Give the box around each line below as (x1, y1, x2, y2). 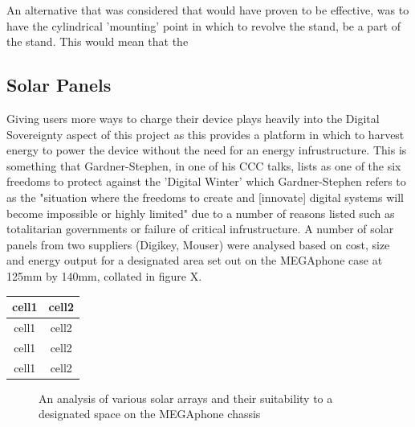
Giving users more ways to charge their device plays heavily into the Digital (6, 109, 380, 126)
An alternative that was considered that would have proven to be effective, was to (6, 2, 409, 18)
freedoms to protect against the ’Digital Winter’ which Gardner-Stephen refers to (6, 173, 406, 190)
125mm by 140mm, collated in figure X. (6, 267, 202, 284)
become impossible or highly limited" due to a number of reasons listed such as (6, 204, 395, 221)
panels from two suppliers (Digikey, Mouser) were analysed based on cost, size (6, 236, 390, 253)
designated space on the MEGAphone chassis (39, 405, 261, 422)
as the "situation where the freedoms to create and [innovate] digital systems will (6, 188, 404, 205)
